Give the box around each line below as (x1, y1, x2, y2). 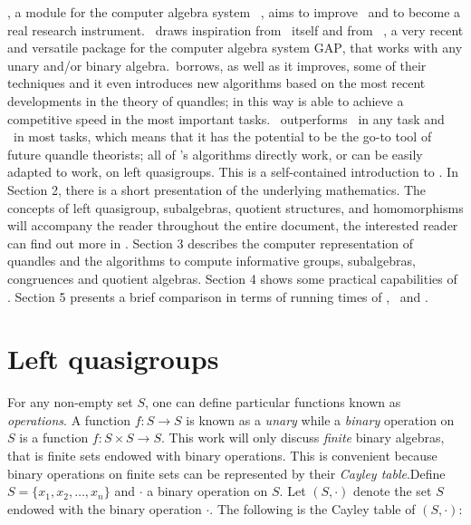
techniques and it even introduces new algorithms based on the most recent (7, 73, 426, 92)
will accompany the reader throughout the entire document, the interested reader (7, 216, 458, 235)
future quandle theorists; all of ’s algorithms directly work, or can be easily (7, 144, 423, 163)
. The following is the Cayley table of (209, 499, 416, 518)
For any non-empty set (7, 393, 133, 412)
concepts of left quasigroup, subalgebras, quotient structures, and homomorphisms (7, 198, 464, 217)
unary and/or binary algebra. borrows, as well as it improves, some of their (7, 55, 427, 74)
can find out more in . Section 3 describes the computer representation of (7, 233, 414, 252)
